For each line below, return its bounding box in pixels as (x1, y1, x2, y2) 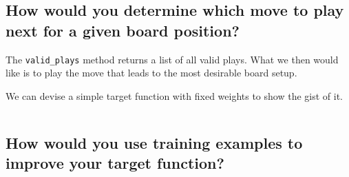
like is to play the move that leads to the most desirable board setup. (6, 65, 297, 80)
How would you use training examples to (6, 132, 303, 153)
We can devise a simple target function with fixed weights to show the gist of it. (6, 88, 343, 103)
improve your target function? (6, 152, 224, 174)
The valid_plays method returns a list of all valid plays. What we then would (6, 52, 339, 66)
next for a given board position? (6, 19, 240, 41)
